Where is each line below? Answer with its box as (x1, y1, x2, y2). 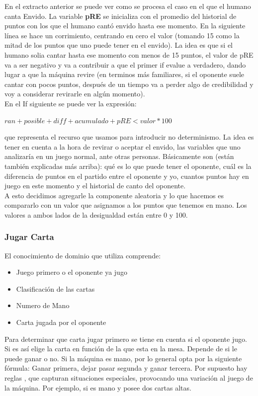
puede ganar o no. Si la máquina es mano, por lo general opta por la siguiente (4, 353, 242, 363)
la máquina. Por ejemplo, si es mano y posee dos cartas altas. (4, 382, 191, 393)
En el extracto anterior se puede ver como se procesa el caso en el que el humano (4, 1, 251, 11)
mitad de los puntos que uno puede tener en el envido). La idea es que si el (4, 40, 233, 50)
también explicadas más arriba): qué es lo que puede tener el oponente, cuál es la (4, 160, 252, 171)
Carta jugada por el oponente (16, 317, 106, 327)
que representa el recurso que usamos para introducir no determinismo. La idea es (4, 132, 254, 142)
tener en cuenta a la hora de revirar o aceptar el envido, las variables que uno (4, 141, 241, 152)
